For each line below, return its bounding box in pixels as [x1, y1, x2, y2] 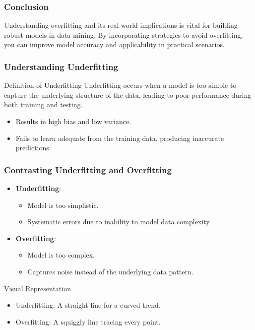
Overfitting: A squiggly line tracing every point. [15, 316, 161, 327]
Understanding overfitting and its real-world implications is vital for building [4, 20, 238, 30]
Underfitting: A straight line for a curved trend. [15, 300, 161, 310]
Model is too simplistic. [27, 199, 99, 210]
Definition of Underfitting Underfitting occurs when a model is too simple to [4, 80, 237, 90]
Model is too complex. [27, 250, 95, 260]
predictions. [15, 142, 51, 153]
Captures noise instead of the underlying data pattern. [27, 266, 193, 276]
